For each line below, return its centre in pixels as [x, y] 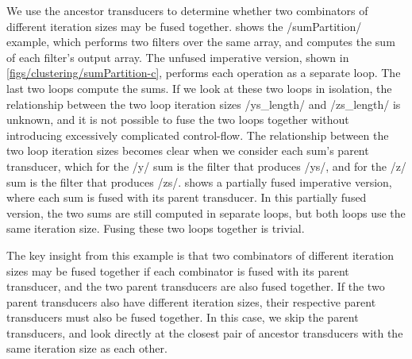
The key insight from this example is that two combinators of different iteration [200, 255]
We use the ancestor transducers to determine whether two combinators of [187, 10]
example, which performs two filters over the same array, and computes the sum [201, 42]
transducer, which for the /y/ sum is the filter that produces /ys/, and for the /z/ [206, 166]
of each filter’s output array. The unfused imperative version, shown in [178, 57]
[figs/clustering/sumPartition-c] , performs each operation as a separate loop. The [204, 73]
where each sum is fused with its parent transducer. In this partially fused [187, 197]
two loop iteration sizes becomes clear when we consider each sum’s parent [188, 151]
